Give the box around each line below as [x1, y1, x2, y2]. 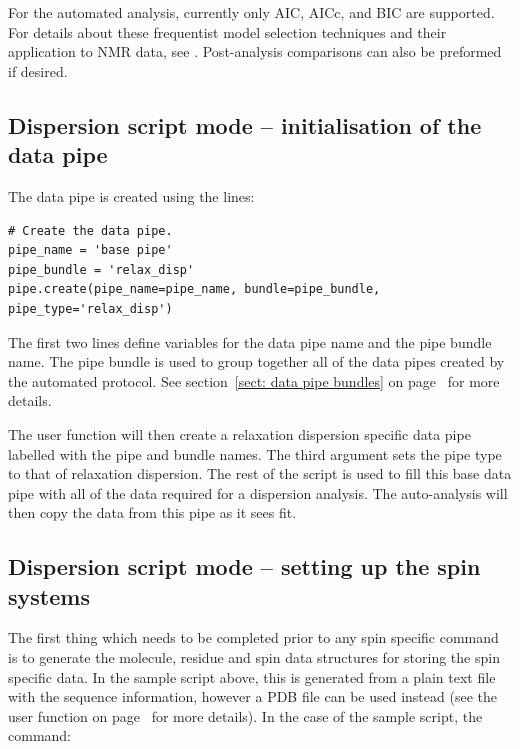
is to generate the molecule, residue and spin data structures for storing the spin [8, 647, 500, 668]
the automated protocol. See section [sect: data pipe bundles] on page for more [8, 370, 500, 391]
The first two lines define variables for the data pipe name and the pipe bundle [8, 331, 492, 352]
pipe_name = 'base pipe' [8, 243, 173, 258]
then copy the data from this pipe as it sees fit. [8, 502, 297, 523]
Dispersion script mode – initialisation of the [8, 109, 482, 140]
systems [8, 580, 90, 611]
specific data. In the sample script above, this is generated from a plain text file [8, 666, 496, 687]
